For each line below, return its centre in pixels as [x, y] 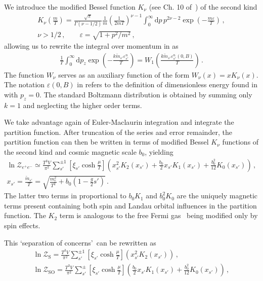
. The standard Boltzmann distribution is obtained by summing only [146, 94]
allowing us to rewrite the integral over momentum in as [91, 46]
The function [24, 74]
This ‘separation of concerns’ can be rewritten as [80, 242]
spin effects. [22, 225]
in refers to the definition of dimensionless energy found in [167, 84]
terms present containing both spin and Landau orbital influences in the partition [130, 205]
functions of [240, 142]
